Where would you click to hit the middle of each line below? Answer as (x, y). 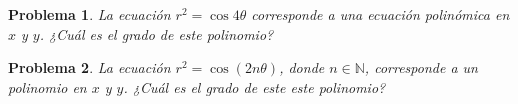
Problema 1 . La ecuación (89, 14)
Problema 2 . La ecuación (89, 67)
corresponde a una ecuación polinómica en (380, 14)
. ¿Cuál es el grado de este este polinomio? (254, 86)
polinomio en (47, 86)
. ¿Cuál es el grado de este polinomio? (156, 33)
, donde (302, 67)
